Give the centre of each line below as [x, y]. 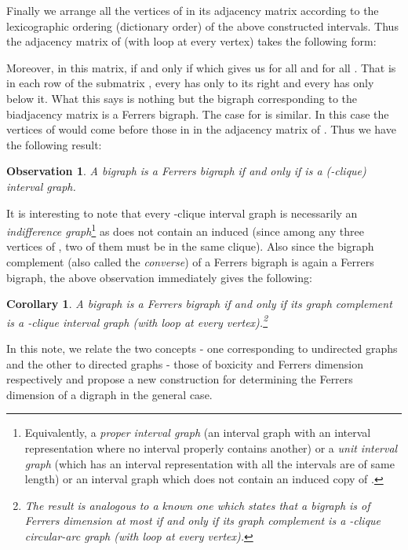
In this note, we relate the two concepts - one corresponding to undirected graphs [202, 348]
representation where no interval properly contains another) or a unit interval [211, 447]
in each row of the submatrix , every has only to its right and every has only [190, 83]
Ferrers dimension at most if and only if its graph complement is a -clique [203, 521]
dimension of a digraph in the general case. [109, 394]
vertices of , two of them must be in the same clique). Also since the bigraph [190, 246]
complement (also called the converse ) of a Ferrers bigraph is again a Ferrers [190, 261]
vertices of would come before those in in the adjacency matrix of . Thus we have [201, 129]
